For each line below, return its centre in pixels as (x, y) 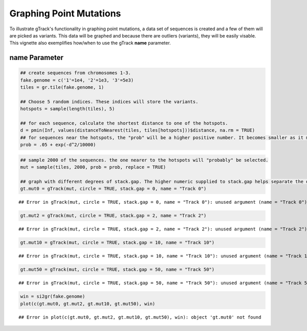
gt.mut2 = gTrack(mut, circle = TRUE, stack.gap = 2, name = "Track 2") (113, 216)
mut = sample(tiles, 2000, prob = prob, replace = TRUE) (93, 167)
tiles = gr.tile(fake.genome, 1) (62, 87)
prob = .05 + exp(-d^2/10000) (58, 145)
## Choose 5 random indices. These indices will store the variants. (109, 102)
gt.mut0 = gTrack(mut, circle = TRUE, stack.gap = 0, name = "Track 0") (113, 189)
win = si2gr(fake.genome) (53, 297)
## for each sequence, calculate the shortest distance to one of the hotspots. (124, 123)
